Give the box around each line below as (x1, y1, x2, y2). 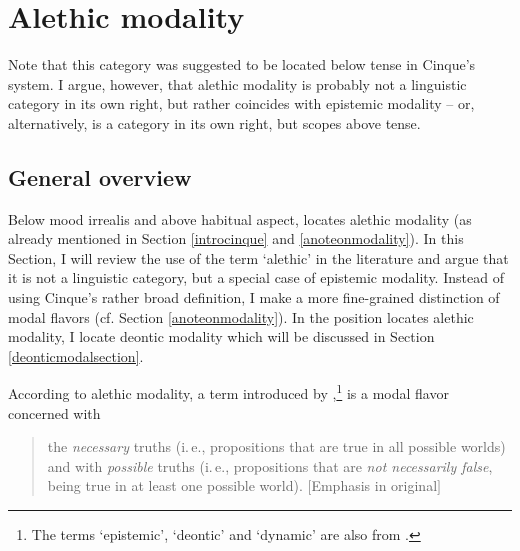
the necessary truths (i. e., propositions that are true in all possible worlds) (47, 436, 506, 457)
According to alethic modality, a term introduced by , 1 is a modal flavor (8, 380, 449, 404)
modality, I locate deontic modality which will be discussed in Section (8, 326, 435, 347)
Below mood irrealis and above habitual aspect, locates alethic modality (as (8, 208, 472, 229)
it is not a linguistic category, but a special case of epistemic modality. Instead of (8, 267, 504, 288)
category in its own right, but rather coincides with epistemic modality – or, (8, 93, 475, 114)
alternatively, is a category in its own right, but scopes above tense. (8, 112, 421, 133)
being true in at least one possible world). (47, 475, 303, 496)
